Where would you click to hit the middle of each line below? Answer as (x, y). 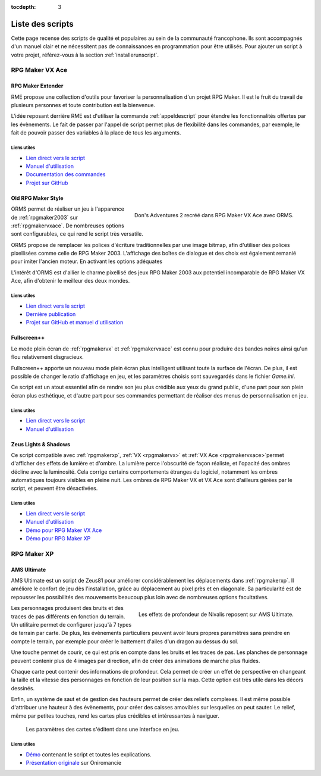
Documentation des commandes (66, 174)
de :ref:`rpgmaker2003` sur (45, 217)
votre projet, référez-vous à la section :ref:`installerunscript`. (85, 55)
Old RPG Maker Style (37, 198)
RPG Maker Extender (37, 86)
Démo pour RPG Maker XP (58, 539)
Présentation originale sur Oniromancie (74, 763)
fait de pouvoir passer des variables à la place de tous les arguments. (96, 133)
